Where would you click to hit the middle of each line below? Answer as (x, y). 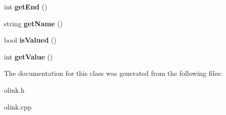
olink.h (14, 89)
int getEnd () (26, 6)
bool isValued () (30, 40)
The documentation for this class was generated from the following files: (113, 73)
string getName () (33, 23)
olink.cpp (18, 106)
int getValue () (28, 56)
